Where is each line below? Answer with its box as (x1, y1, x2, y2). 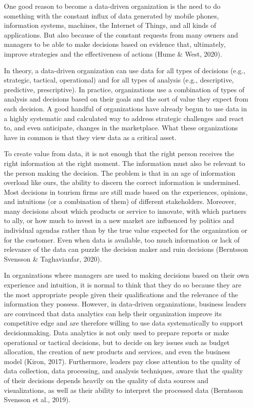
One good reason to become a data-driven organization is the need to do (4, 1, 220, 11)
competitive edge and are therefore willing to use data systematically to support (4, 318, 243, 328)
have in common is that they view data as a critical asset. (4, 132, 176, 142)
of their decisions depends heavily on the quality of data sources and (4, 375, 209, 385)
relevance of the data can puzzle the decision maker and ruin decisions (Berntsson (4, 244, 248, 254)
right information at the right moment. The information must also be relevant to (4, 158, 245, 168)
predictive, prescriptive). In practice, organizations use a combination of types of (4, 84, 245, 94)
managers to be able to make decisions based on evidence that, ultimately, (4, 39, 226, 49)
